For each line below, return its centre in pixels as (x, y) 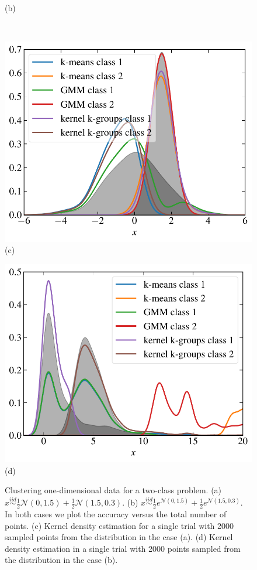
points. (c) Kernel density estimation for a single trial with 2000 (119, 525)
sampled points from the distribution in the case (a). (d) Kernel (119, 537)
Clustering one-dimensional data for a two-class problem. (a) (113, 490)
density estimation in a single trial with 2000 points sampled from (123, 548)
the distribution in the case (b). (61, 560)
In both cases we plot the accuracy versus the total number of (116, 514)
